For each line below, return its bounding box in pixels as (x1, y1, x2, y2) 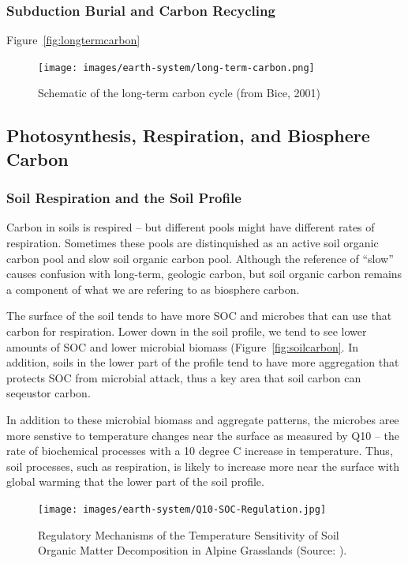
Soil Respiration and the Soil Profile (6, 188, 241, 208)
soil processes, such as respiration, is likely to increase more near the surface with (6, 457, 399, 474)
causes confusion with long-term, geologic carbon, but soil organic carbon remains (6, 265, 402, 282)
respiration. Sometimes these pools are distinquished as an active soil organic (6, 235, 379, 251)
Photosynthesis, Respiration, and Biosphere (6, 123, 370, 148)
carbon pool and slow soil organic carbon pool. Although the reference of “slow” (6, 250, 394, 266)
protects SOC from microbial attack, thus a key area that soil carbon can (6, 369, 361, 385)
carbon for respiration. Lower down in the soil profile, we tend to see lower (6, 323, 367, 340)
